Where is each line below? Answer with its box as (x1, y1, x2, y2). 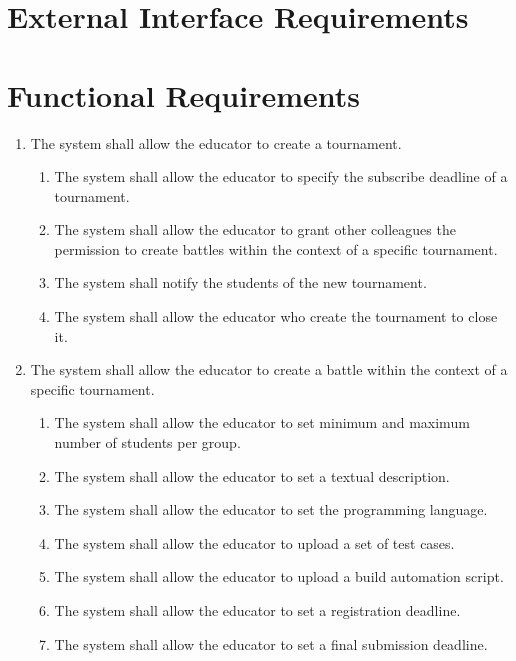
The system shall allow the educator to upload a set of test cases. (54, 532, 455, 553)
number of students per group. (54, 432, 241, 453)
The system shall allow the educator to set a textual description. (54, 465, 450, 486)
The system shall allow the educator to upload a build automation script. (54, 566, 504, 587)
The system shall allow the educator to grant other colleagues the (54, 219, 456, 240)
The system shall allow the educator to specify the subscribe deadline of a (54, 166, 508, 187)
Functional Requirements (7, 74, 360, 115)
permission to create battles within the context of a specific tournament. (54, 238, 498, 259)
